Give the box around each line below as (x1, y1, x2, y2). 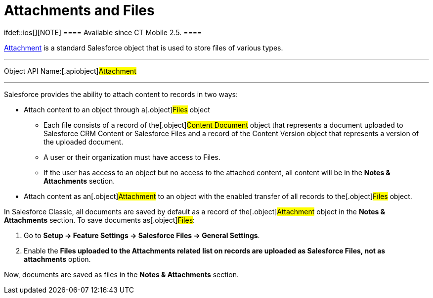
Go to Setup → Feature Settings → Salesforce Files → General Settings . (24, 231, 260, 240)
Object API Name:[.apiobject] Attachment (4, 66, 136, 75)
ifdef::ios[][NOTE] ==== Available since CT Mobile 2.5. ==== (4, 28, 202, 37)
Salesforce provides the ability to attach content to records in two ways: (4, 90, 238, 99)
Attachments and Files (4, 2, 155, 19)
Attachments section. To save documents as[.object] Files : (4, 215, 195, 224)
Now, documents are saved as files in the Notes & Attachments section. (4, 270, 239, 279)
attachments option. (24, 254, 91, 263)
